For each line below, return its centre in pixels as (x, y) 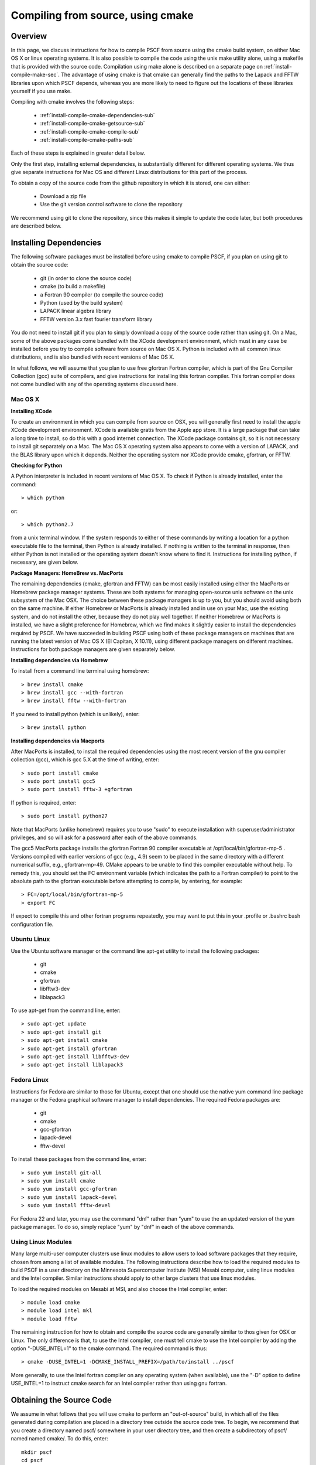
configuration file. (32, 924)
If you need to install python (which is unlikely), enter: (75, 714)
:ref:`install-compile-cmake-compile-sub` (90, 131)
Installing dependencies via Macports (58, 741)
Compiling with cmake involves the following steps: (73, 102)
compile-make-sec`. (35, 75)
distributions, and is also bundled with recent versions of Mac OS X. (93, 357)
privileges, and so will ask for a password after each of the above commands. (104, 837)
